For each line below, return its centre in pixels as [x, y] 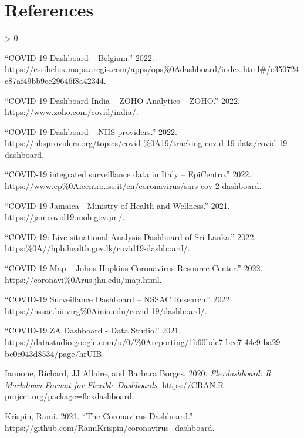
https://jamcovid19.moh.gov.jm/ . [65, 217]
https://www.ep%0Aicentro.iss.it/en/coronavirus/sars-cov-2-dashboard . [133, 186]
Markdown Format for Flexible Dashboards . [82, 384]
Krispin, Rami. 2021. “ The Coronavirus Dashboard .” [99, 415]
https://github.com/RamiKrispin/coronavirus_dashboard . [110, 427]
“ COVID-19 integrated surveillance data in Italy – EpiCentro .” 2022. [128, 174]
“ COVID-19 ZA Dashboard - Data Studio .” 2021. [93, 330]
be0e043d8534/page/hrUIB [53, 353]
